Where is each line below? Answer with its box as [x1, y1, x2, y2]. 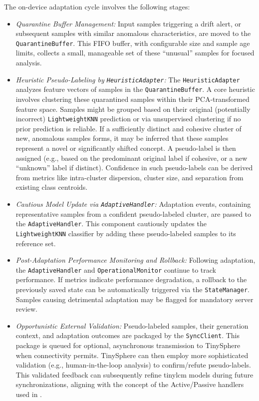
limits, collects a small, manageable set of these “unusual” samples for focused [15, 47, 255, 58]
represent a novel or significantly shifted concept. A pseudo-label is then [15, 142, 236, 153]
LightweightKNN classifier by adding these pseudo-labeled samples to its [15, 228, 236, 238]
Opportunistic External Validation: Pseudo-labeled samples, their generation [15, 320, 249, 331]
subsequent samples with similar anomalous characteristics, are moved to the [15, 28, 251, 38]
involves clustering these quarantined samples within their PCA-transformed [15, 93, 250, 104]
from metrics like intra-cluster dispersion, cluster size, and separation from [15, 172, 244, 182]
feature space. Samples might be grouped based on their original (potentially [15, 103, 251, 114]
